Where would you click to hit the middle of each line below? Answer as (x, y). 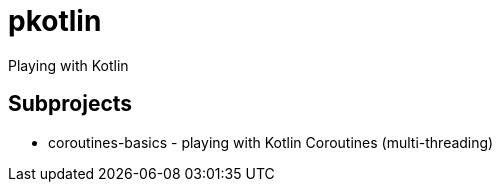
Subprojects (70, 104)
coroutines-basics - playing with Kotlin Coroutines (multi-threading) (271, 142)
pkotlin (55, 21)
